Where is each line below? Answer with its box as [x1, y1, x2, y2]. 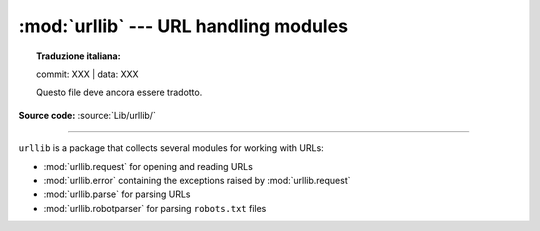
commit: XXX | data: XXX [36, 68, 139, 80]
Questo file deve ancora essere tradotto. [36, 86, 203, 99]
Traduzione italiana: [36, 50, 121, 62]
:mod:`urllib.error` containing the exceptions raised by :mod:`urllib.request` [43, 174, 351, 186]
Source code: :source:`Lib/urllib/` [18, 109, 157, 121]
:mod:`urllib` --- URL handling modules [18, 15, 349, 37]
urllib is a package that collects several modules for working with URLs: [18, 142, 324, 154]
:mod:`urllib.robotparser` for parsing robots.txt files [43, 202, 267, 214]
